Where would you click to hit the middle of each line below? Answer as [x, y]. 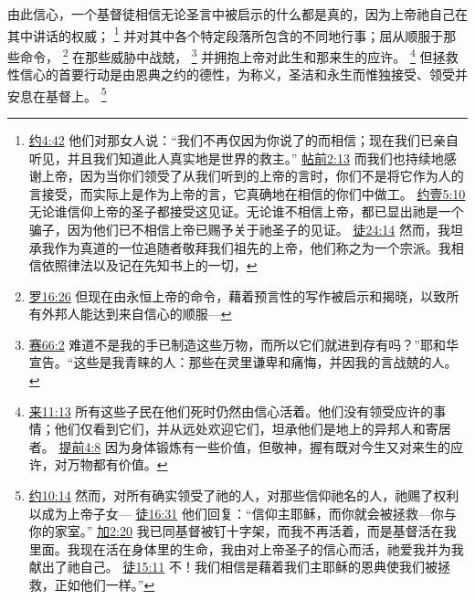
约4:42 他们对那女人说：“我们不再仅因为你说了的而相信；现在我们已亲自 [243, 139]
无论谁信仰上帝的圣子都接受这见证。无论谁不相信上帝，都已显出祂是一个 [246, 211]
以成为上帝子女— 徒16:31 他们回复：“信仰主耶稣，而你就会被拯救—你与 [243, 513]
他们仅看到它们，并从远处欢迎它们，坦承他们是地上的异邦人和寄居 [253, 429]
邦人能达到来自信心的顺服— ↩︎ [143, 314]
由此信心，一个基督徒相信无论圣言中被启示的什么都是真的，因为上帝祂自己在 [237, 14]
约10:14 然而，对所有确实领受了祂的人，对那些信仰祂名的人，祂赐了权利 [244, 495]
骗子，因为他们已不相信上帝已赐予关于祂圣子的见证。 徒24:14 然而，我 [240, 229]
